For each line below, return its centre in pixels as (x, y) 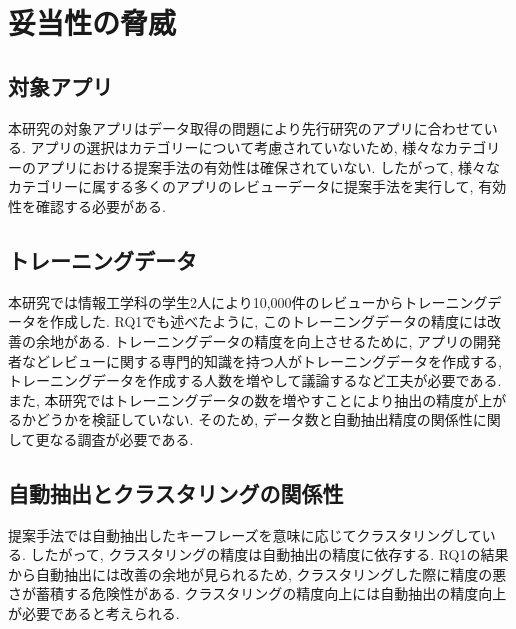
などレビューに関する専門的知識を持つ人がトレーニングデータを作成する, (261, 360)
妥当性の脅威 (92, 22)
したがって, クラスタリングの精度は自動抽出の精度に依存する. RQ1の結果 (269, 554)
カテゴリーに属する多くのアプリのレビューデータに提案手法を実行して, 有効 (257, 186)
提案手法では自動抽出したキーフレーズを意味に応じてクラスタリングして (245, 534)
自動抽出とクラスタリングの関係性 (176, 492)
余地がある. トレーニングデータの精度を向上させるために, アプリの (254, 340)
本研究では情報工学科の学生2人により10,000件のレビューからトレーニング (248, 301)
